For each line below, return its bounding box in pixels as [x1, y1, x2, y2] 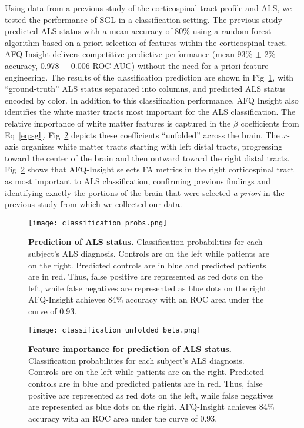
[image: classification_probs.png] [28, 218, 168, 227]
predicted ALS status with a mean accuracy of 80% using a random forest [5, 25, 272, 37]
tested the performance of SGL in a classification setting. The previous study [5, 13, 282, 25]
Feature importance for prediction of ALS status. [28, 343, 232, 355]
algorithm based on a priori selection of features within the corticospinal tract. [5, 36, 288, 48]
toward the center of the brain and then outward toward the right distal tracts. [5, 151, 290, 164]
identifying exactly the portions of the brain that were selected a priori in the [5, 186, 285, 198]
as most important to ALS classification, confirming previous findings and [5, 174, 270, 187]
